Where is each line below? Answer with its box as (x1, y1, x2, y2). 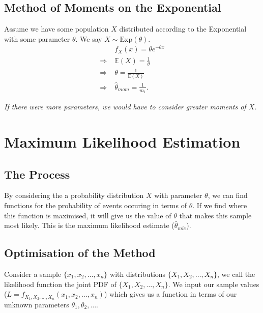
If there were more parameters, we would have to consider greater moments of (4, 101, 246, 112)
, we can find (208, 190, 248, 201)
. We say (75, 33, 102, 44)
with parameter (154, 190, 202, 201)
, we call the (217, 268, 255, 279)
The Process (4, 166, 70, 182)
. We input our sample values (168, 278, 259, 289)
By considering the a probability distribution (4, 190, 144, 201)
